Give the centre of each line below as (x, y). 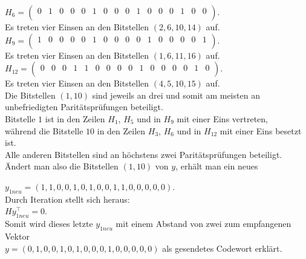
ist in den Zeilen (75, 118)
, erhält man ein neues (217, 166)
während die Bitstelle (44, 130)
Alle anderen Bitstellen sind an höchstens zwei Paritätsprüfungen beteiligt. (144, 154)
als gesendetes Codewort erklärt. (222, 248)
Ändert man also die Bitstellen (62, 166)
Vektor (17, 236)
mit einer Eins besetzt (261, 130)
